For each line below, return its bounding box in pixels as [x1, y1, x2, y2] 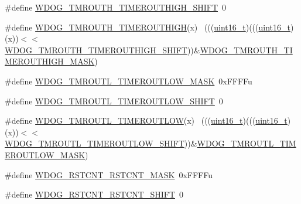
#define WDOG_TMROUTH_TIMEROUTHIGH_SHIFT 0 [5, 1, 227, 13]
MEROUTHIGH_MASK [5, 55, 95, 67]
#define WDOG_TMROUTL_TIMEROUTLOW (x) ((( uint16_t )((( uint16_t [5, 114, 288, 127]
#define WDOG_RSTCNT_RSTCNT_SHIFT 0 [5, 188, 183, 200]
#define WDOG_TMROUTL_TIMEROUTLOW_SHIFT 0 [5, 94, 223, 107]
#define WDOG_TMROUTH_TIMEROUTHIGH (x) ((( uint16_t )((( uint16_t [5, 21, 290, 33]
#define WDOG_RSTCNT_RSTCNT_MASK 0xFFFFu [5, 168, 213, 181]
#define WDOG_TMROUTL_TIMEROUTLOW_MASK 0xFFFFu [5, 74, 252, 87]
